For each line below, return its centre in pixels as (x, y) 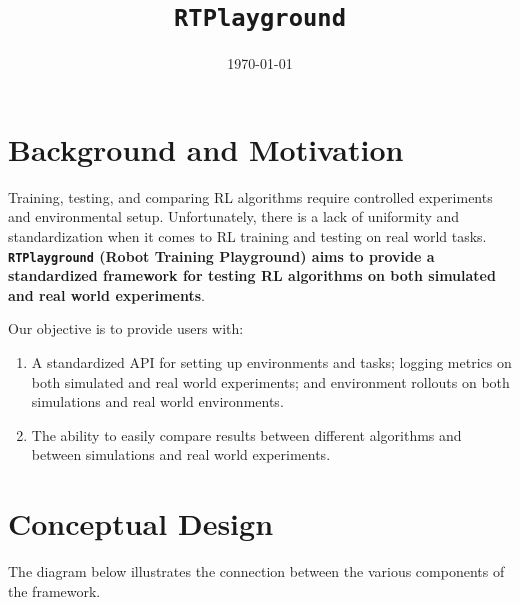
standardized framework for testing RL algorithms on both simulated (252, 275)
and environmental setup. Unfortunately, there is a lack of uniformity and (234, 216)
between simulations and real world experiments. (181, 454)
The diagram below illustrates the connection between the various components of (256, 571)
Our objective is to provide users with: (126, 328)
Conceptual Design (141, 523)
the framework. (54, 590)
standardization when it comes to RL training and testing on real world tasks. (247, 235)
